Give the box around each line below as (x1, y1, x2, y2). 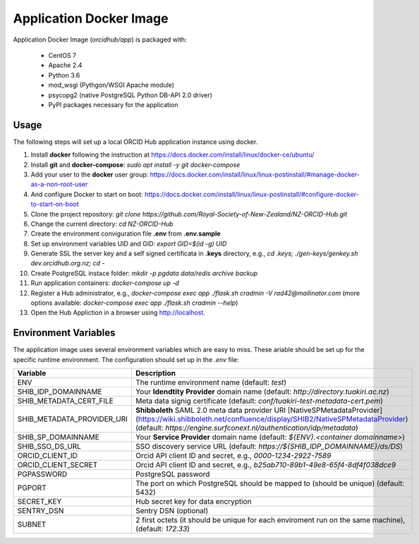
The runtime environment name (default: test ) (135, 377, 287, 387)
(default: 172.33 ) (135, 524, 190, 534)
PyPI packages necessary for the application (48, 100, 178, 109)
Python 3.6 (48, 71, 80, 79)
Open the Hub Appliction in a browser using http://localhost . (30, 308, 206, 317)
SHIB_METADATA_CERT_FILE (17, 396, 114, 406)
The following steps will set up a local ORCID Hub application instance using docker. (13, 138, 258, 146)
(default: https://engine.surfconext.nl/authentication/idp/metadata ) (135, 423, 359, 433)
